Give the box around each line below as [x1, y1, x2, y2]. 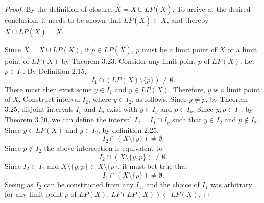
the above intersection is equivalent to [44, 142, 163, 153]
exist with [106, 103, 138, 114]
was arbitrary [210, 179, 252, 189]
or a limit [227, 44, 257, 55]
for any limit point [5, 189, 63, 199]
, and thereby [166, 15, 209, 25]
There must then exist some [5, 83, 92, 94]
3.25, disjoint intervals [5, 103, 74, 114]
